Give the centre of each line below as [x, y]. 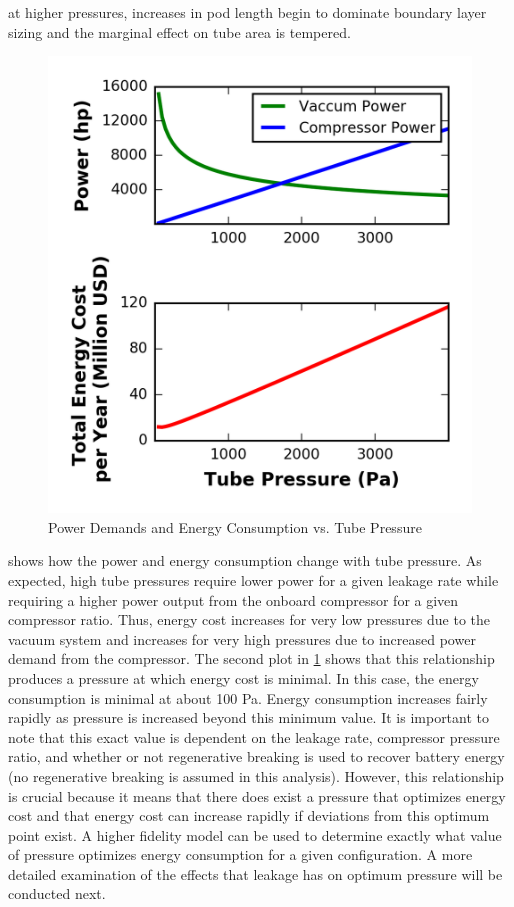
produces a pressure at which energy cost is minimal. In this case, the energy [243, 677]
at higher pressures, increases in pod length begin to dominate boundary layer [247, 12]
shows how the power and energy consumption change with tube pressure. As [245, 560]
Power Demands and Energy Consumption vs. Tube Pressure [235, 526]
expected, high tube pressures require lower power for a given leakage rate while [253, 579]
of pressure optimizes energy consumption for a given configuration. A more [240, 854]
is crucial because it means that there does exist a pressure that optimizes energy [257, 795]
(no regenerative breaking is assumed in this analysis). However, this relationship [256, 775]
